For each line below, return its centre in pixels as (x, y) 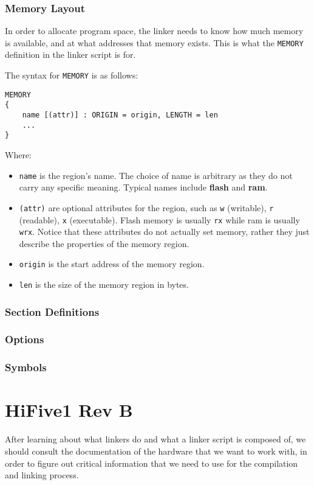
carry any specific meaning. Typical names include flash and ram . (143, 187)
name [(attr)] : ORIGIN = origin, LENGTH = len (120, 115)
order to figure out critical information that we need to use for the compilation (152, 463)
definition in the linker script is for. (70, 54)
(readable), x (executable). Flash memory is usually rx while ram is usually (159, 219)
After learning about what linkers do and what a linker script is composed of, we (155, 439)
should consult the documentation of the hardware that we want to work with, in (156, 451)
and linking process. (42, 475)
